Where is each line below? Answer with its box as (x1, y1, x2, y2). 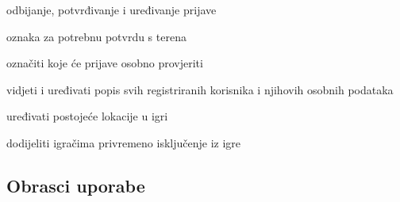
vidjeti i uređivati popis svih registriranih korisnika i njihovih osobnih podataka (6, 81, 394, 97)
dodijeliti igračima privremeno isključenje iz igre (6, 134, 241, 151)
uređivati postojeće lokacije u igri (6, 108, 168, 124)
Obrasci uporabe (6, 173, 145, 197)
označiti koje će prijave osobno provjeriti (6, 55, 203, 71)
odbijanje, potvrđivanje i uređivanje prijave (6, 2, 217, 17)
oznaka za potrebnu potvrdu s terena (6, 28, 187, 44)
